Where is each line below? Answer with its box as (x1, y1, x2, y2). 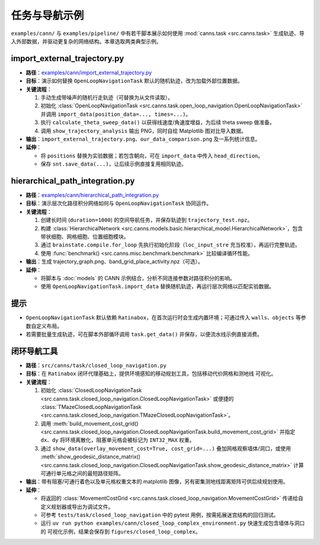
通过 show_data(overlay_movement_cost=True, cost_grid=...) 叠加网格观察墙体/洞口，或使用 (40, 445, 292, 452)
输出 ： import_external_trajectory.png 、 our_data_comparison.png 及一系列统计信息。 (25, 135, 261, 142)
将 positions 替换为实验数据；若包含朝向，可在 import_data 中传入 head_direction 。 (40, 152, 264, 159)
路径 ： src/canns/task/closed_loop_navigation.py (25, 362, 167, 369)
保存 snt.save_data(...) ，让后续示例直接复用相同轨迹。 (40, 160, 187, 167)
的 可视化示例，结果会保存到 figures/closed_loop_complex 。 (40, 528, 201, 535)
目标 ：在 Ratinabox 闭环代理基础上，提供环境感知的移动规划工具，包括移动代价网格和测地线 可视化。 (25, 370, 277, 377)
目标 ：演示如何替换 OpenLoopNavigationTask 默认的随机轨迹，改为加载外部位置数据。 (25, 77, 243, 84)
